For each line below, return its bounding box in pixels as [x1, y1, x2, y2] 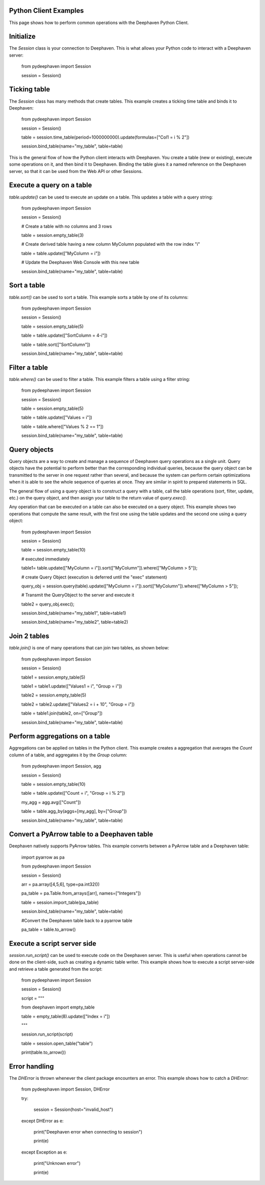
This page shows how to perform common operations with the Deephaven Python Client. [9, 20, 189, 26]
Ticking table [9, 85, 50, 93]
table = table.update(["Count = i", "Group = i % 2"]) [21, 790, 125, 796]
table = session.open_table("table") [21, 1040, 93, 1046]
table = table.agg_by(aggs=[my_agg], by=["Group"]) [21, 809, 127, 814]
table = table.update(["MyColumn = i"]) [21, 250, 101, 256]
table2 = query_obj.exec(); [21, 601, 75, 607]
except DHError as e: [21, 1118, 64, 1124]
